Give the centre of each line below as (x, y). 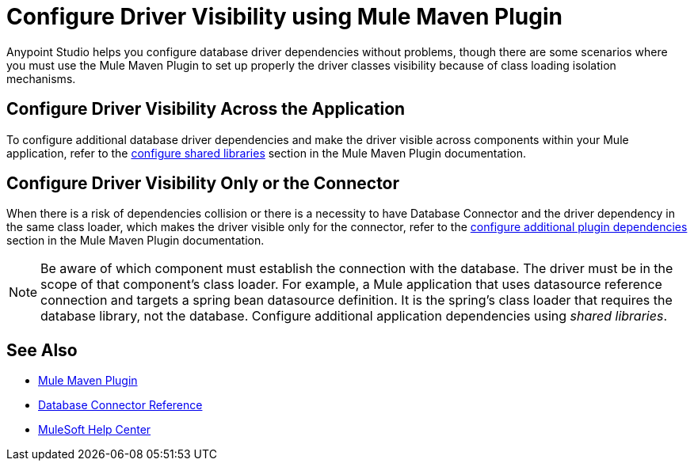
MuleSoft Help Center (95, 430)
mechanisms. (41, 78)
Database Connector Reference (120, 405)
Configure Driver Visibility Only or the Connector (203, 184)
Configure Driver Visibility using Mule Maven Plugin (284, 17)
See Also (42, 350)
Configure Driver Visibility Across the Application (206, 109)
